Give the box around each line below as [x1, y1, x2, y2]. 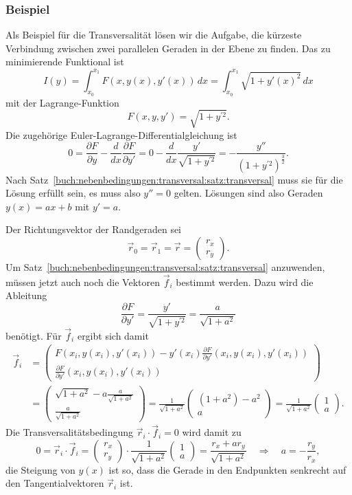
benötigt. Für [5, 328, 62, 342]
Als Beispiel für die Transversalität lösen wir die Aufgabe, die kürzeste [5, 27, 302, 42]
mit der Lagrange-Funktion [5, 95, 119, 109]
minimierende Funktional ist [5, 54, 124, 69]
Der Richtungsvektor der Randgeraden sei [5, 222, 182, 236]
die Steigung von [5, 462, 75, 476]
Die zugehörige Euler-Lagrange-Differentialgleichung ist [5, 127, 237, 142]
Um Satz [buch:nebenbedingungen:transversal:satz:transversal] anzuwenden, [5, 260, 325, 274]
